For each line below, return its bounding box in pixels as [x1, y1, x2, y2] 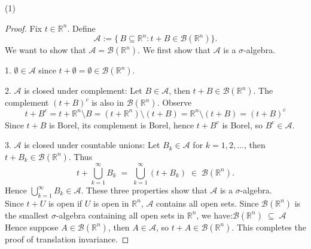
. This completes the [231, 220, 306, 233]
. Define [67, 21, 96, 34]
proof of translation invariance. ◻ [5, 232, 129, 245]
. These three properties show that [81, 184, 208, 196]
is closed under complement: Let [24, 84, 142, 97]
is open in [93, 196, 129, 209]
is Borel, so [222, 118, 263, 131]
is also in [92, 96, 124, 109]
